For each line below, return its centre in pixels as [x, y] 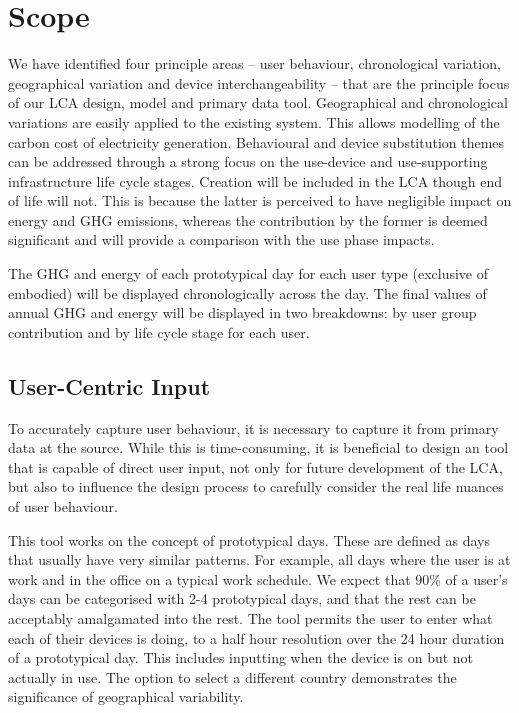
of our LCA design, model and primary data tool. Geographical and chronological [258, 102]
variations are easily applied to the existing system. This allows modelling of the [254, 121]
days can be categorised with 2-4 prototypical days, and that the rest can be [242, 598]
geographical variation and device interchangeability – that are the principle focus [259, 82]
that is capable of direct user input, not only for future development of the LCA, [255, 466]
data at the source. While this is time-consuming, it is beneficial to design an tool [258, 447]
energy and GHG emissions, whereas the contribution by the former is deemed [248, 219]
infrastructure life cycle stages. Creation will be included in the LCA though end [255, 180]
